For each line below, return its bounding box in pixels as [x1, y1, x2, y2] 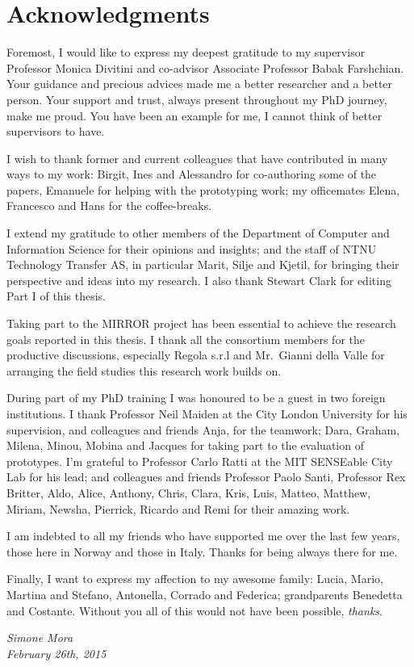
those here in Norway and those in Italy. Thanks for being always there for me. [6, 543, 398, 560]
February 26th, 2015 [6, 644, 107, 661]
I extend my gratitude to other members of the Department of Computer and [6, 224, 390, 241]
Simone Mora [6, 629, 73, 646]
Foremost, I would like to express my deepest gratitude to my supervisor [6, 44, 366, 61]
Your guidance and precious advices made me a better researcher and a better [6, 75, 393, 92]
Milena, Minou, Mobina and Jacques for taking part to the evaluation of [6, 437, 364, 454]
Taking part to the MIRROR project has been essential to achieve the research [6, 315, 396, 332]
